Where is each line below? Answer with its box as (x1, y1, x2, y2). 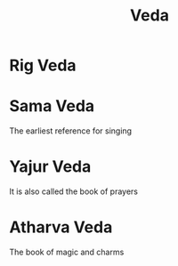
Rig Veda (9, 55, 77, 76)
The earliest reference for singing (9, 125, 132, 136)
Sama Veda (9, 96, 95, 117)
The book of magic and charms (9, 246, 125, 257)
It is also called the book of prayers (9, 186, 138, 197)
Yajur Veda (9, 157, 92, 177)
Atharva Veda (9, 217, 113, 238)
